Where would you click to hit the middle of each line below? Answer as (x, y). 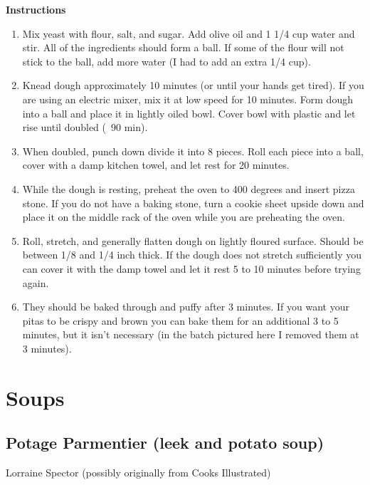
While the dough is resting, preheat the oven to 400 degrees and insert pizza (189, 188)
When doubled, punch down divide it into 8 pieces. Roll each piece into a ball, (193, 151)
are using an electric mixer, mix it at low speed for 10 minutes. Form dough (187, 99)
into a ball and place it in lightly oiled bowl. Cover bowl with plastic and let (189, 113)
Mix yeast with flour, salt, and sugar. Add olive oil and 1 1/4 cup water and (189, 33)
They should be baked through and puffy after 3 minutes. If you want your (186, 307)
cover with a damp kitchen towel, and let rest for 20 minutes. (156, 165)
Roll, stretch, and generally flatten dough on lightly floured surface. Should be (193, 240)
